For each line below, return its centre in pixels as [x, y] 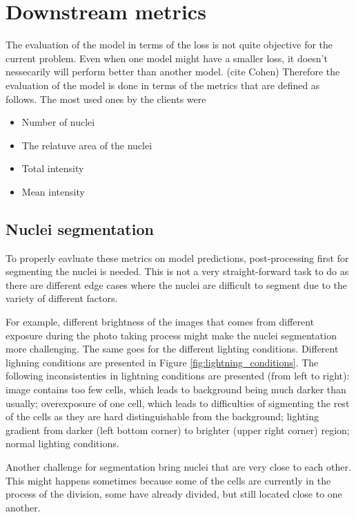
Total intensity [53, 168]
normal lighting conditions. [62, 443]
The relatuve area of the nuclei [87, 145]
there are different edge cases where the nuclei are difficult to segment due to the [176, 284]
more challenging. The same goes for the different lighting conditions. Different [172, 349]
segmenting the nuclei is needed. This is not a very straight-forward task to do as [177, 271]
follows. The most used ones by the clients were [106, 98]
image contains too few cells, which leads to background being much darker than [176, 389]
